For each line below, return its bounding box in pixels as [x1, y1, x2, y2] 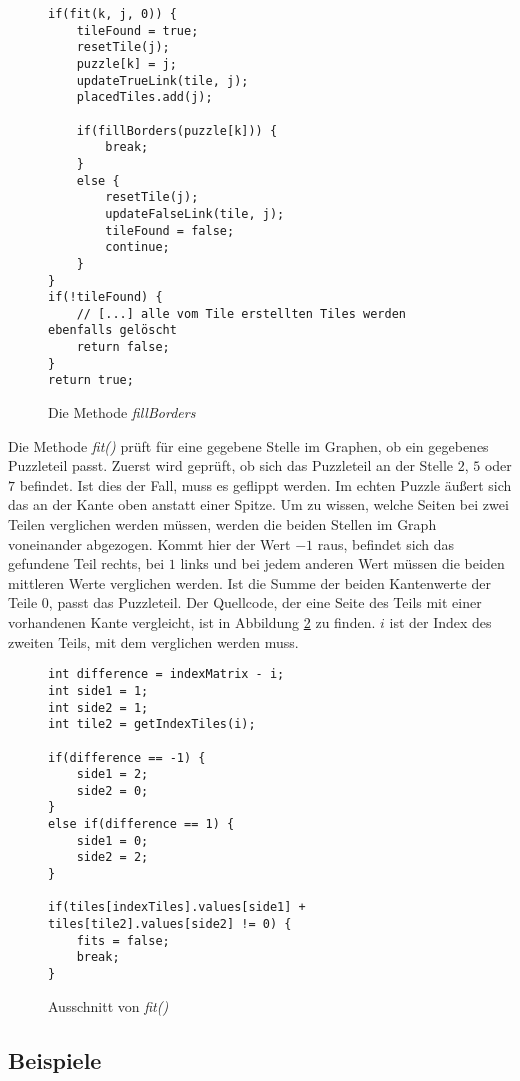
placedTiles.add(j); [76, 90, 213, 105]
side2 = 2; [76, 850, 149, 865]
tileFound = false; [105, 223, 235, 238]
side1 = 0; [76, 833, 149, 848]
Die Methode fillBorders [48, 402, 196, 423]
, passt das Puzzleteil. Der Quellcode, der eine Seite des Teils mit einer [48, 592, 482, 613]
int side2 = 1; [48, 700, 149, 715]
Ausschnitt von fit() [48, 995, 169, 1016]
